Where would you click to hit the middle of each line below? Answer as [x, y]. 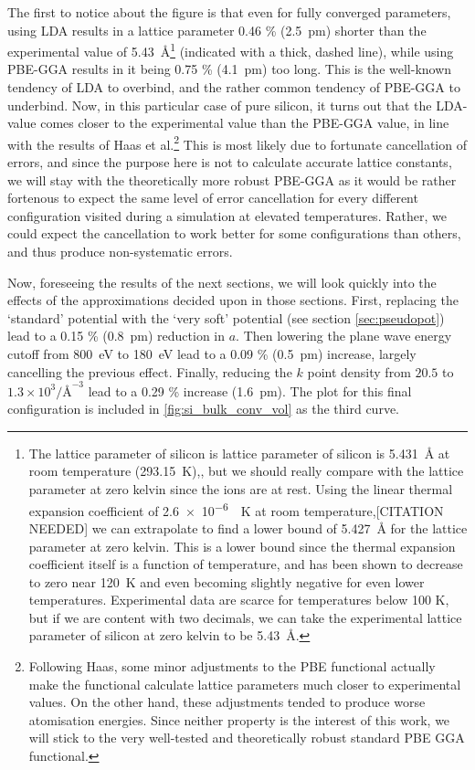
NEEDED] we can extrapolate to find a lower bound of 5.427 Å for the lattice [248, 527]
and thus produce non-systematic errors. [120, 252]
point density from [359, 371]
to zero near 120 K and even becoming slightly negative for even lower [227, 581]
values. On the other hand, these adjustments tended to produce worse [227, 702]
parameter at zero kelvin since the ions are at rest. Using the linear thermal [241, 489]
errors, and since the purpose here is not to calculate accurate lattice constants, [230, 162]
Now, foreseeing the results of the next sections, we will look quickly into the [222, 282]
